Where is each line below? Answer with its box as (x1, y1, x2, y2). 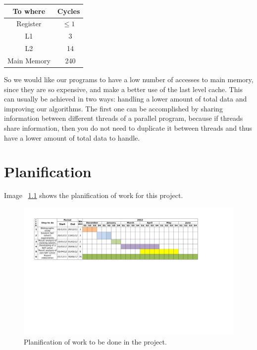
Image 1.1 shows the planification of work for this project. (4, 190, 183, 200)
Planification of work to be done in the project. (24, 336, 167, 347)
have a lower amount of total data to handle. (4, 132, 140, 143)
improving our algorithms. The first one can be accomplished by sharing (4, 103, 223, 113)
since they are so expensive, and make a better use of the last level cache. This (4, 84, 243, 94)
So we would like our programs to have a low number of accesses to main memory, (4, 74, 254, 84)
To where (12, 5, 46, 16)
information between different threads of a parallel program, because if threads (4, 113, 243, 123)
